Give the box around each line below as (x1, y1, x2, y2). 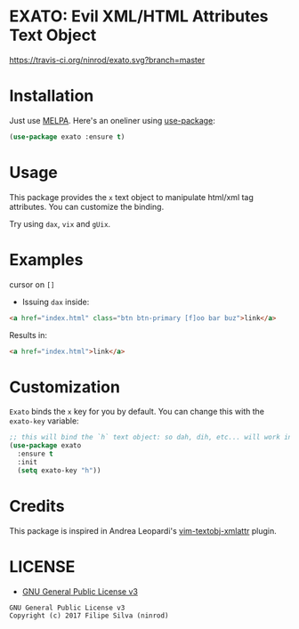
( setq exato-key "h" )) (17, 465, 101, 475)
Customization (9, 376, 120, 397)
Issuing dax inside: (21, 296, 90, 307)
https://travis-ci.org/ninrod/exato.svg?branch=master (9, 54, 206, 65)
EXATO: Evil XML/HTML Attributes (9, 6, 269, 27)
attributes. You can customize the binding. (9, 201, 165, 212)
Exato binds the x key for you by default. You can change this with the (9, 407, 265, 417)
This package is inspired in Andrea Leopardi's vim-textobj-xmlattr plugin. (9, 525, 278, 536)
